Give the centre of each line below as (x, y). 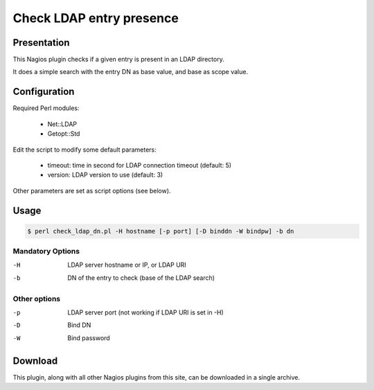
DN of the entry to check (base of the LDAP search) (141, 278)
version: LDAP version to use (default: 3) (105, 175)
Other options (37, 299)
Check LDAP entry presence (96, 18)
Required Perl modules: (46, 108)
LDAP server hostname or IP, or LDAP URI (127, 265)
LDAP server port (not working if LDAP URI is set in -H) (146, 312)
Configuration (44, 92)
